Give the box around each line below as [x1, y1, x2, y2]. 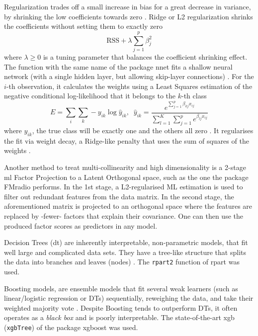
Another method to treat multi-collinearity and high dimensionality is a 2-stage [4, 162, 246, 172]
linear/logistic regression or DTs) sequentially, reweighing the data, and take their [4, 293, 254, 303]
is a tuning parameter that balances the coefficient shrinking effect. [43, 51, 248, 62]
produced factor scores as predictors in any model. [4, 220, 158, 231]
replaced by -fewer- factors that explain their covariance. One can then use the [4, 211, 243, 221]
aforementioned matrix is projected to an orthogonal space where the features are [4, 201, 253, 211]
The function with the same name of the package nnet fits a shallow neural [4, 61, 233, 72]
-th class [181, 90, 207, 101]
